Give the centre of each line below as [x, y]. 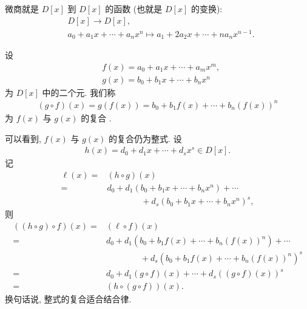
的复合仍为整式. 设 [145, 138]
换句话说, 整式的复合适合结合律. [68, 299]
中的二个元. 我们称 [79, 92]
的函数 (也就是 [134, 8]
